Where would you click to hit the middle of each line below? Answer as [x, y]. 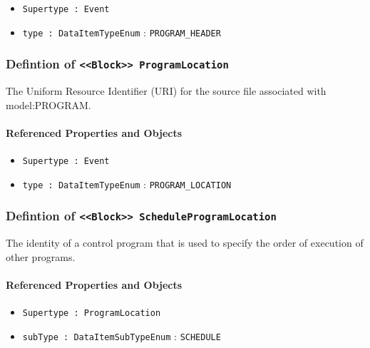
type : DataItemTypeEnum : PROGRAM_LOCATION [127, 184]
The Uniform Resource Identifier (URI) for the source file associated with [166, 91]
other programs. [41, 256]
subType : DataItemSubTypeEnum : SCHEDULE [122, 336]
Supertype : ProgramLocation [92, 313]
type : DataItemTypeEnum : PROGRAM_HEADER [122, 32]
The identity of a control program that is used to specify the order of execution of [185, 243]
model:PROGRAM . [48, 104]
